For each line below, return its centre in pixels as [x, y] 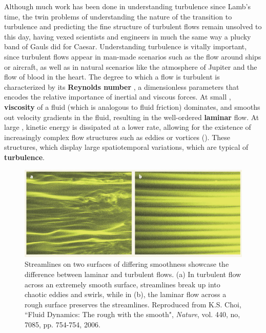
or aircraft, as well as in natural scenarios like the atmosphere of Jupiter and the [131, 66]
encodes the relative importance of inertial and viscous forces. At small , [118, 97]
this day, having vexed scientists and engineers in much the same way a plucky [128, 36]
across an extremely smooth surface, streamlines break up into [122, 284]
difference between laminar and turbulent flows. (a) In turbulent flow [133, 274]
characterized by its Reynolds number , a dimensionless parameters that [122, 86]
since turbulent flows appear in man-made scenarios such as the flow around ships [133, 56]
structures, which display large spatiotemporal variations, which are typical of [126, 147]
